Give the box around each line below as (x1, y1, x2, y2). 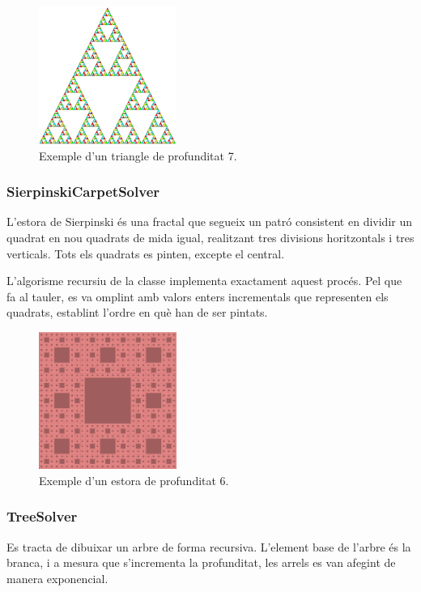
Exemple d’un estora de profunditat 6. (39, 471, 229, 488)
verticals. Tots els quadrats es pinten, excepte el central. (6, 245, 285, 262)
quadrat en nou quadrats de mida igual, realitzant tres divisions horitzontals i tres (6, 228, 415, 245)
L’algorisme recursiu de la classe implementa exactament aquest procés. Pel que (6, 272, 402, 289)
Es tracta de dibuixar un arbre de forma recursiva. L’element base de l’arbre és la (6, 538, 411, 555)
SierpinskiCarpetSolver (6, 181, 160, 202)
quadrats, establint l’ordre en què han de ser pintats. (6, 304, 268, 321)
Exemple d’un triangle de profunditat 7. (39, 147, 237, 164)
